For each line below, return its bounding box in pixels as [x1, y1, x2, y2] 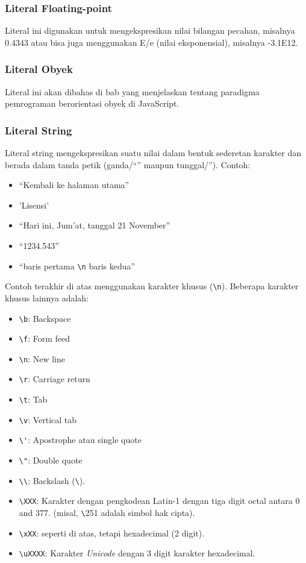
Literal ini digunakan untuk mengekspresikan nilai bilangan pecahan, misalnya [5, 24, 295, 37]
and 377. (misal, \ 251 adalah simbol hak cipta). [19, 506, 195, 519]
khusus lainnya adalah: [5, 291, 89, 304]
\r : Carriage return [19, 373, 90, 385]
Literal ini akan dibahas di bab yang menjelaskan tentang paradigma [5, 85, 260, 98]
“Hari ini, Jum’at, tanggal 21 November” [19, 219, 170, 231]
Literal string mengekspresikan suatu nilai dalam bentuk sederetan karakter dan [5, 146, 302, 159]
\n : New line [19, 352, 65, 365]
